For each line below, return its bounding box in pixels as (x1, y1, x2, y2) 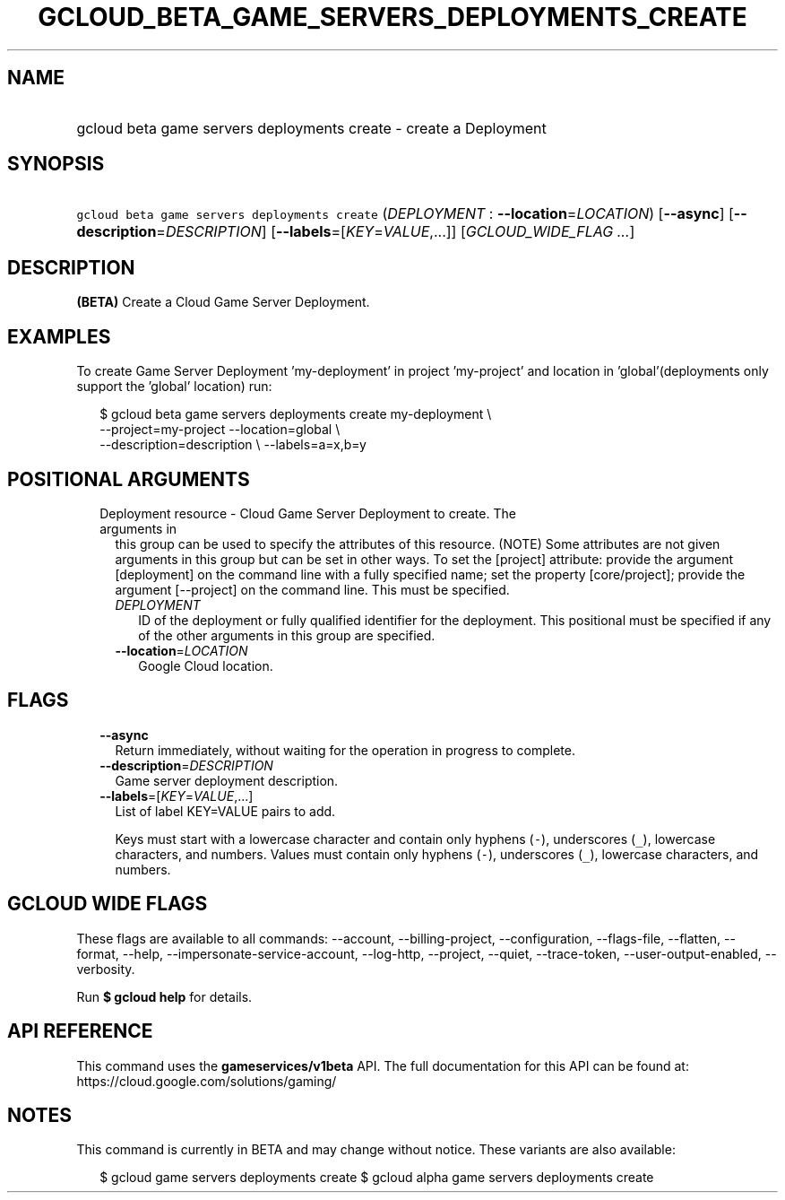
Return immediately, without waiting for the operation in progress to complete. (115, 742, 575, 758)
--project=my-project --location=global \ (99, 422, 341, 438)
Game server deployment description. (115, 772, 339, 788)
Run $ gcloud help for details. (76, 988, 253, 1004)
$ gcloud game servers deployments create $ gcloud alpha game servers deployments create (99, 1170, 654, 1186)
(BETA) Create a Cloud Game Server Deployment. (76, 294, 370, 310)
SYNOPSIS (7, 152, 105, 176)
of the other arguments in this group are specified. (138, 627, 436, 643)
